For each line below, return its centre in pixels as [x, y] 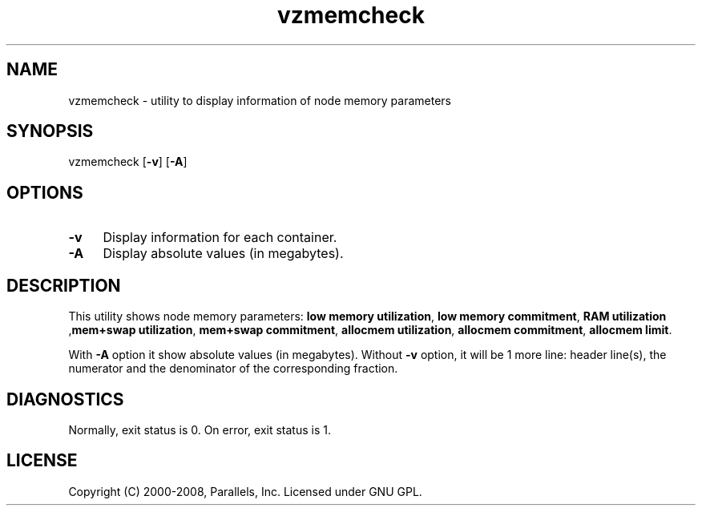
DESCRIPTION [64, 285]
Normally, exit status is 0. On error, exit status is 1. [200, 429]
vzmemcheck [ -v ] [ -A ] [128, 162]
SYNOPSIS [50, 131]
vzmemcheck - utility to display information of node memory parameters [260, 100]
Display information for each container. [220, 238]
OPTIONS [45, 192]
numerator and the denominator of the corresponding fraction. [233, 369]
